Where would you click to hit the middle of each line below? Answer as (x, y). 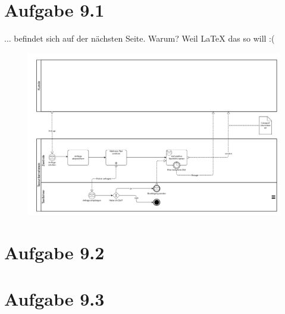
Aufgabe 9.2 (54, 252)
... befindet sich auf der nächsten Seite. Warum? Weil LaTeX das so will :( (140, 38)
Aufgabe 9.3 (54, 298)
